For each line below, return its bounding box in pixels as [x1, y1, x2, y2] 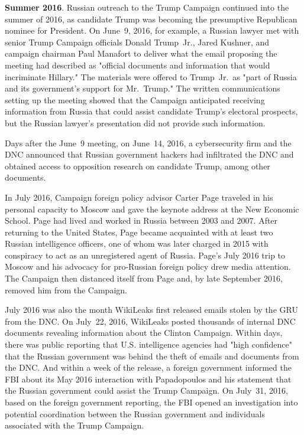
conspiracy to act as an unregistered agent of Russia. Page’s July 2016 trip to [5, 248, 286, 261]
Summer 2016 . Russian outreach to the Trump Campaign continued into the [5, 1, 289, 13]
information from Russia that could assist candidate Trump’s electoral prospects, [5, 105, 298, 117]
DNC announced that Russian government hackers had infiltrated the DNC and [5, 148, 294, 161]
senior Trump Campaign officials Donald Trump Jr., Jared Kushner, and [5, 35, 270, 48]
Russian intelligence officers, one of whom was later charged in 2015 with [5, 237, 269, 250]
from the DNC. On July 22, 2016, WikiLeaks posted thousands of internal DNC [5, 315, 296, 327]
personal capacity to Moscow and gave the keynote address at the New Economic [5, 202, 299, 215]
